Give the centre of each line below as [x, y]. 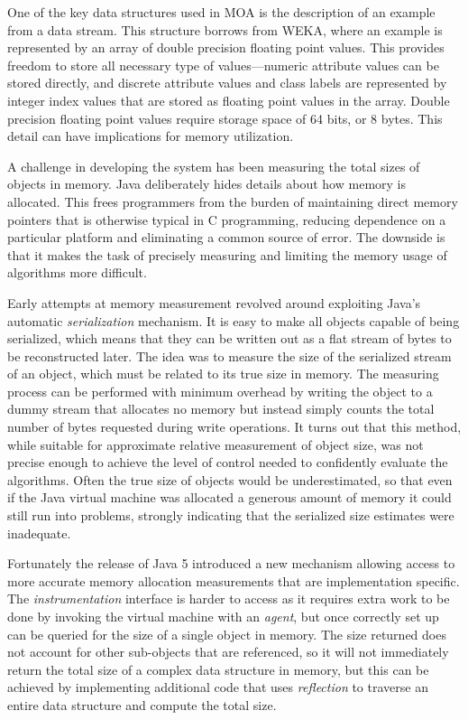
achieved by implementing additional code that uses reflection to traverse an [218, 687]
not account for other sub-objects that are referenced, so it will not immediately [228, 652]
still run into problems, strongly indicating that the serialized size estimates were [231, 515]
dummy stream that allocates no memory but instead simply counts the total [221, 409]
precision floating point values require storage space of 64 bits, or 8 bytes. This [225, 118]
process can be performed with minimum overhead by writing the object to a [220, 391]
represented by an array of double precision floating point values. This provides [226, 47]
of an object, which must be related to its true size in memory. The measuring [223, 374]
